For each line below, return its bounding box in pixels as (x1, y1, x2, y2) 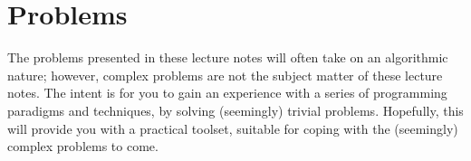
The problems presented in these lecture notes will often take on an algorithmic (7, 48, 448, 67)
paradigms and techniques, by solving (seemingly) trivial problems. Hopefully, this (7, 100, 464, 119)
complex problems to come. (7, 137, 159, 156)
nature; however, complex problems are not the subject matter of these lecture (7, 65, 443, 84)
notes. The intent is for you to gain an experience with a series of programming (7, 83, 447, 102)
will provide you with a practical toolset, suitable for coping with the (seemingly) (7, 118, 458, 137)
